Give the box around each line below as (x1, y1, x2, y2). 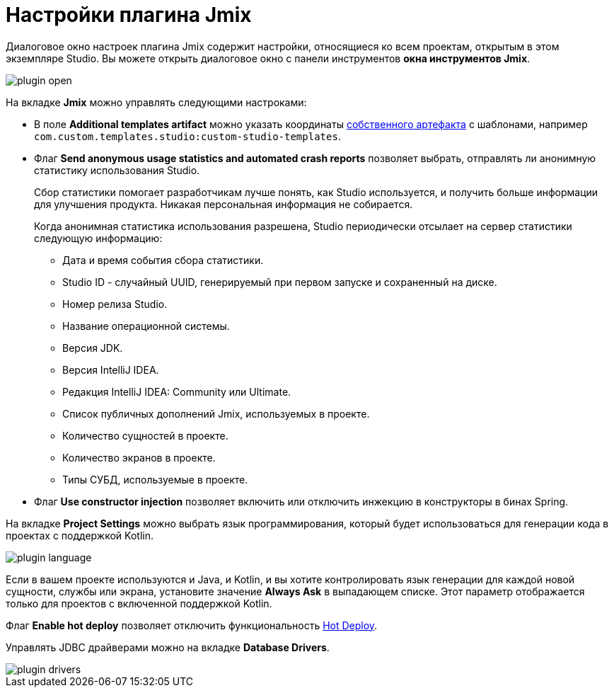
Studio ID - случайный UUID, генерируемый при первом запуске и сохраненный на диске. (62, 275, 497, 288)
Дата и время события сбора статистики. (62, 253, 264, 266)
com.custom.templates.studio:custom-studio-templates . (34, 130, 341, 142)
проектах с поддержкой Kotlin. (6, 529, 153, 542)
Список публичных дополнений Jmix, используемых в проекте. (62, 407, 370, 420)
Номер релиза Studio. (62, 297, 168, 310)
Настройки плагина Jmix (6, 3, 252, 27)
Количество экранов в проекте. (62, 451, 216, 464)
